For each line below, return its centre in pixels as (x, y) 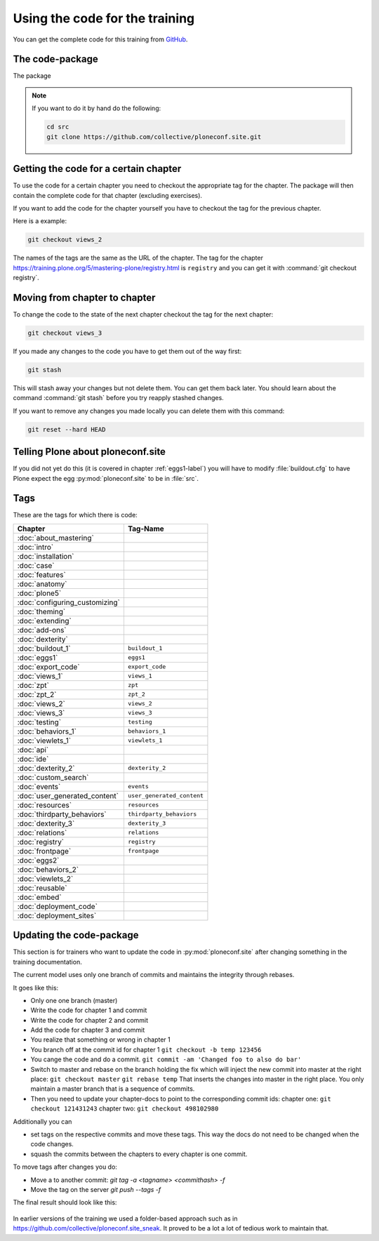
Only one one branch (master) (74, 1000)
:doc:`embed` (40, 897)
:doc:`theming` (41, 611)
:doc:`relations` (42, 832)
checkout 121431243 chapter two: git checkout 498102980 (125, 1108)
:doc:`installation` (46, 556)
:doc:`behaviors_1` (47, 731)
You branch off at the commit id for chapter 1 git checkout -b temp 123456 (146, 1049)
